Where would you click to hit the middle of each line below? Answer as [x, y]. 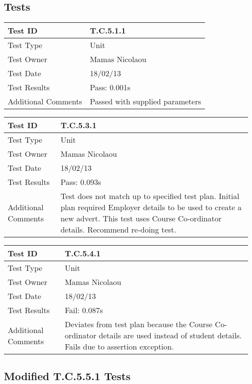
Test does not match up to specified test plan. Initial [150, 196]
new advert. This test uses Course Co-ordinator [141, 218]
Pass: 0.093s [81, 182]
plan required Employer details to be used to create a [151, 207]
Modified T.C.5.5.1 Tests [67, 376]
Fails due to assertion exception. [119, 347]
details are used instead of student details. [170, 335]
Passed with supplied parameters [145, 101]
